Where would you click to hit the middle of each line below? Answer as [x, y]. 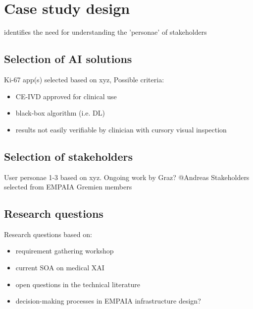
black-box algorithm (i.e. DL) [60, 113]
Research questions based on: [48, 234]
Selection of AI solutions [68, 59]
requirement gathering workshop [65, 251]
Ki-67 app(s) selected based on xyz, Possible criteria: [84, 79]
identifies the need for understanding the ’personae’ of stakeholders [105, 32]
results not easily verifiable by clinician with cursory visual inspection [121, 129]
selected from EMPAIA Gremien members [68, 187]
